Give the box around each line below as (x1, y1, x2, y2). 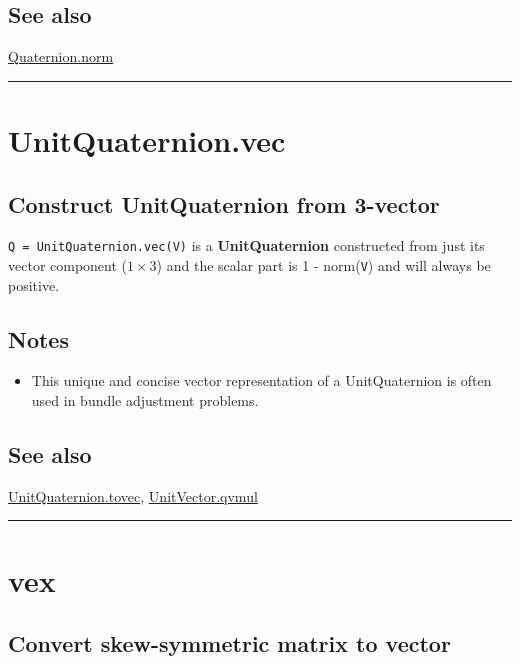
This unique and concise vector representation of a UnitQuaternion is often (31, 370, 492, 391)
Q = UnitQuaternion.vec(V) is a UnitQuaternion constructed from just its (8, 235, 485, 256)
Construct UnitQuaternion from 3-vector (8, 188, 440, 219)
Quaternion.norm (8, 46, 114, 67)
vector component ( (8, 255, 128, 276)
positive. (8, 274, 60, 295)
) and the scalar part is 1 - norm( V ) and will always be (156, 255, 491, 276)
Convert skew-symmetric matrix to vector (8, 628, 451, 659)
